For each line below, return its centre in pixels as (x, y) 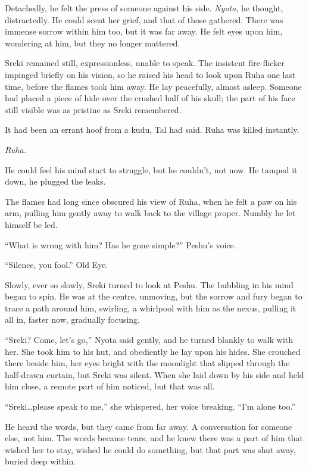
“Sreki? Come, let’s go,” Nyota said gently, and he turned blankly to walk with (149, 340)
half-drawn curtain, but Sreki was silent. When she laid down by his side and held (154, 374)
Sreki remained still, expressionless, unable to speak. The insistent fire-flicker (145, 63)
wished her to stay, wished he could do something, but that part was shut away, (150, 449)
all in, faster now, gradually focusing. (72, 319)
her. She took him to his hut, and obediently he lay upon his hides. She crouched (153, 351)
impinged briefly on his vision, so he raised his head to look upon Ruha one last (150, 74)
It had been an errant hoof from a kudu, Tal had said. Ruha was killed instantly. (152, 130)
